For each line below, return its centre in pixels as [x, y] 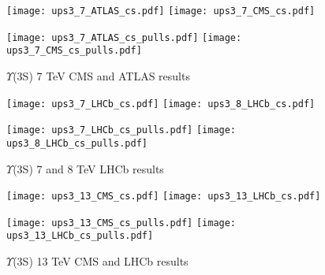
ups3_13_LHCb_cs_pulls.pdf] [80, 236]
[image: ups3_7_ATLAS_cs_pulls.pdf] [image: [124, 37]
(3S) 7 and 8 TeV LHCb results [88, 168]
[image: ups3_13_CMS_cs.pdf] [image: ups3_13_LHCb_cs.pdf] [164, 197]
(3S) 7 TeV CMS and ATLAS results [101, 75]
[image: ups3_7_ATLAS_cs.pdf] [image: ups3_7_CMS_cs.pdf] [161, 11]
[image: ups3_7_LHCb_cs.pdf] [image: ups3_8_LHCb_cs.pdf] [161, 104]
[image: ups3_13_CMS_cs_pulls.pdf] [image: [121, 223]
